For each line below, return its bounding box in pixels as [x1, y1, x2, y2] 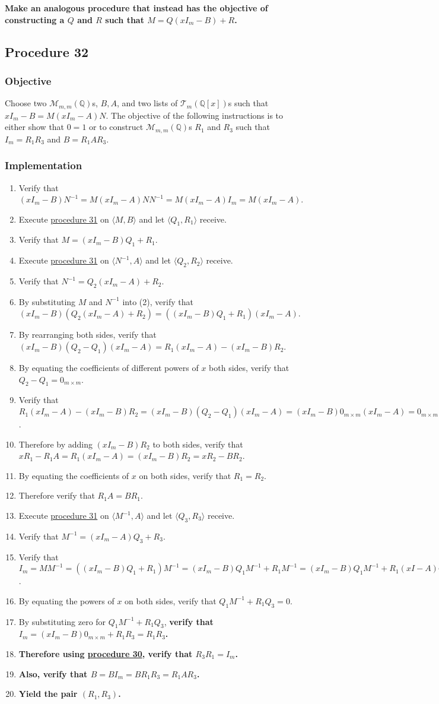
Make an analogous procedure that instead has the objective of [5, 2, 268, 14]
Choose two [5, 97, 47, 109]
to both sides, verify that [152, 437, 243, 450]
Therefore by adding [18, 437, 93, 450]
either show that [5, 120, 65, 133]
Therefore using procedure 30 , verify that [18, 647, 193, 659]
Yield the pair [18, 687, 78, 700]
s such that [228, 97, 269, 109]
